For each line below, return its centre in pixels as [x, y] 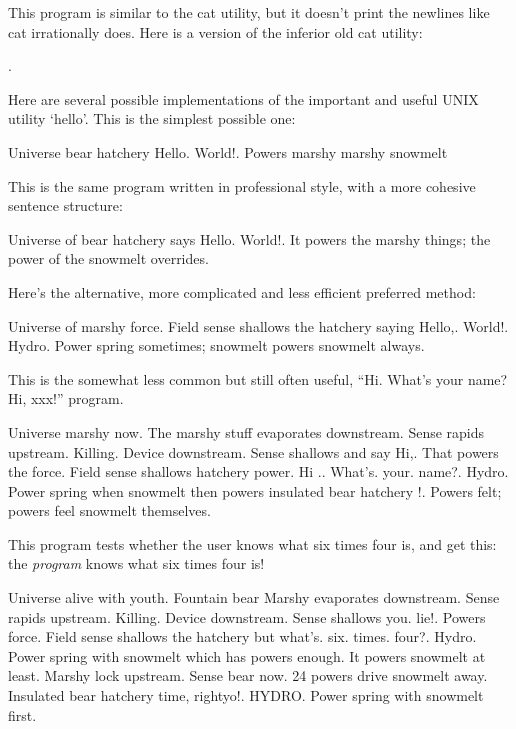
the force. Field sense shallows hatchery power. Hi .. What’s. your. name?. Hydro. [258, 471]
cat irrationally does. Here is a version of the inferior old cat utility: [215, 31]
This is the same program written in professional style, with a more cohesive [242, 185]
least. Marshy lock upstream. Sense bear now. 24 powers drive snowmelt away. [248, 675]
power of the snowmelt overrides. [108, 258]
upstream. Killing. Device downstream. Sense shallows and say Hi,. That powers [253, 451]
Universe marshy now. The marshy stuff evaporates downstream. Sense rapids [246, 431]
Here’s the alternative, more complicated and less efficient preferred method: [242, 291]
